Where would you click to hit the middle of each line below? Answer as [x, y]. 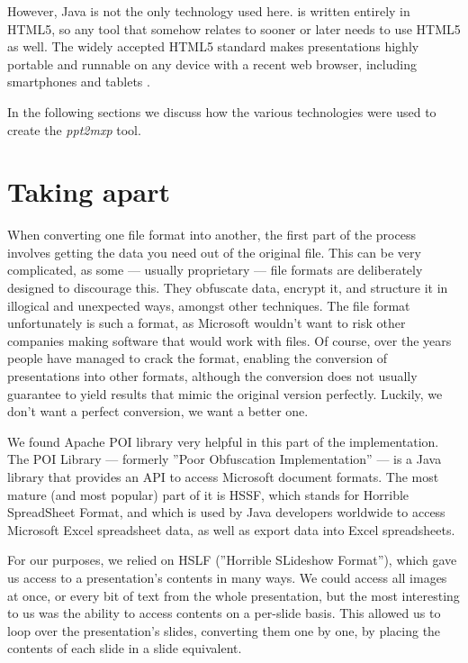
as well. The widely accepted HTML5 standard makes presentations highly [213, 46]
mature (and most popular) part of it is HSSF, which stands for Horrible [208, 494]
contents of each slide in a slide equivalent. [125, 648]
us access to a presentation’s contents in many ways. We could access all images [227, 577]
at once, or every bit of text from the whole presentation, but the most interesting [234, 595]
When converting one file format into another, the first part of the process [211, 235]
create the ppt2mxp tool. [74, 129]
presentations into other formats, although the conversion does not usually [212, 376]
